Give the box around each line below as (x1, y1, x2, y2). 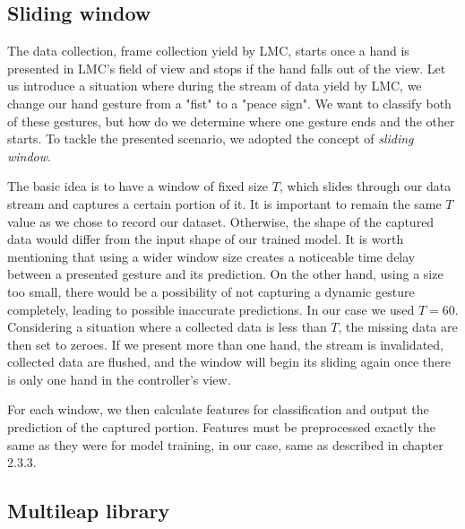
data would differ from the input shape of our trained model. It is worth (7, 230, 404, 248)
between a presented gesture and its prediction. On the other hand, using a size (7, 264, 443, 283)
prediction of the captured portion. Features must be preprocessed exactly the (7, 418, 435, 437)
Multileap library (7, 497, 170, 525)
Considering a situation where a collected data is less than (7, 317, 327, 336)
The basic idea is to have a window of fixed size (7, 177, 269, 195)
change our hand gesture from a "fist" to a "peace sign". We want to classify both (7, 93, 452, 112)
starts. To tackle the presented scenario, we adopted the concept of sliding (7, 129, 414, 148)
